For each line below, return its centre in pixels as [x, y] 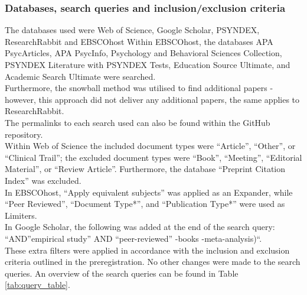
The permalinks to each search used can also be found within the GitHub [138, 122]
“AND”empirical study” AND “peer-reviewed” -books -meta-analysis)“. [133, 238]
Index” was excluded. [43, 180]
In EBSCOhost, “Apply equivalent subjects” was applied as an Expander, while [149, 192]
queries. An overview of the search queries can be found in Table [122, 273]
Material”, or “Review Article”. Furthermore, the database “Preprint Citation [145, 169]
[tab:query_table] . [37, 285]
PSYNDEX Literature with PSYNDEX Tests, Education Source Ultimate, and [148, 64]
